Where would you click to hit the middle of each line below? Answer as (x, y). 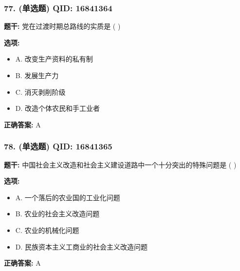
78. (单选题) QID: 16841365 (58, 146)
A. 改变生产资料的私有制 (54, 59)
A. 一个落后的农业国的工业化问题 (68, 197)
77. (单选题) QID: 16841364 (58, 8)
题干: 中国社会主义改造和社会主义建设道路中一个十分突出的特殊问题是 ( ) (120, 164)
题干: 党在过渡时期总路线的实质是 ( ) (62, 26)
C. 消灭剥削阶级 (40, 92)
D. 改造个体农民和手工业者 (58, 108)
